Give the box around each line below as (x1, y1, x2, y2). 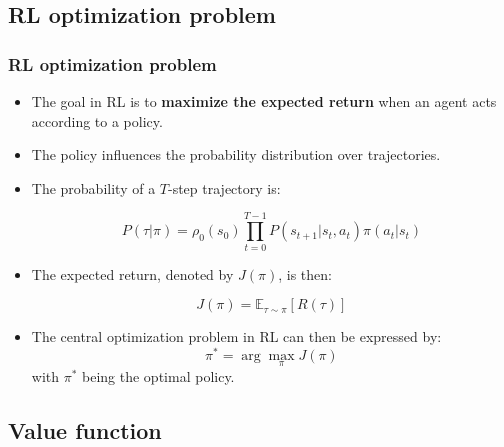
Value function (8, 414, 162, 445)
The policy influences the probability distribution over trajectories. (31, 144, 441, 165)
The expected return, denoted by (31, 263, 234, 284)
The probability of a (31, 177, 156, 198)
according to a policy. (31, 110, 163, 131)
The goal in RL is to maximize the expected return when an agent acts (31, 91, 497, 111)
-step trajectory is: (168, 177, 281, 198)
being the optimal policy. (82, 365, 235, 386)
